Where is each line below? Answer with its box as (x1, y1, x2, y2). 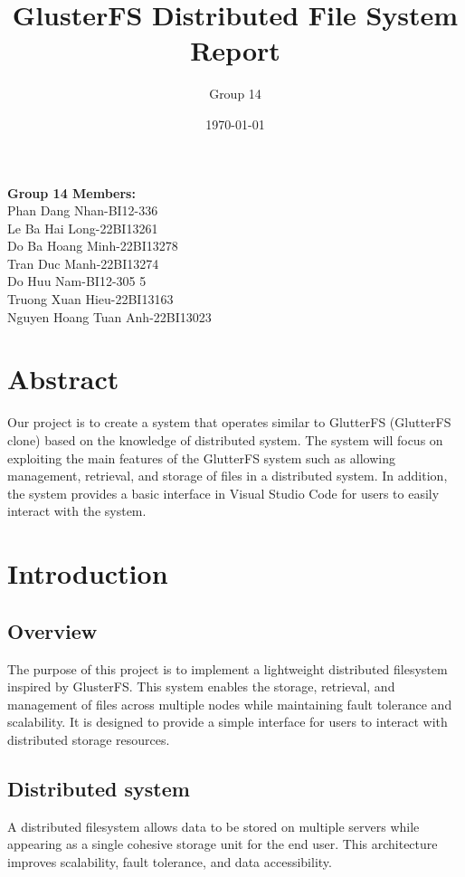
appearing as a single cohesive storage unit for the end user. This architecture (7, 834, 438, 853)
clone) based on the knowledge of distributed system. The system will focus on (7, 430, 443, 449)
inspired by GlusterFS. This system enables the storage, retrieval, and (7, 677, 395, 696)
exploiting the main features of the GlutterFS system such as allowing (7, 448, 395, 467)
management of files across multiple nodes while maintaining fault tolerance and (7, 694, 452, 713)
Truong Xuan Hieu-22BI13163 (7, 290, 174, 309)
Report (190, 32, 280, 69)
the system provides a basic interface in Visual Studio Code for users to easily (7, 483, 440, 502)
